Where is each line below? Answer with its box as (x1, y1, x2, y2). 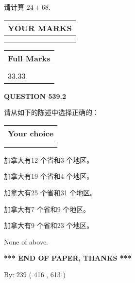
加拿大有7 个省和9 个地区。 (4, 204, 90, 214)
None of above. (4, 236, 48, 246)
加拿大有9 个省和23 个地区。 (4, 220, 94, 230)
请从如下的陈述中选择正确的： (4, 107, 99, 117)
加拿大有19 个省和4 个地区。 (4, 171, 94, 181)
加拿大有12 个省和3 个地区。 (4, 154, 94, 165)
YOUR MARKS (8, 22, 72, 34)
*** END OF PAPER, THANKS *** (4, 253, 132, 263)
